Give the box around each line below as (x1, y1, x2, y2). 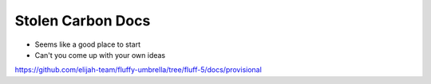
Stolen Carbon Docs (14, 12, 151, 29)
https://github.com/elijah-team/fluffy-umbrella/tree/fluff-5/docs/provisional (14, 65, 263, 74)
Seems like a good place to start (34, 40, 141, 49)
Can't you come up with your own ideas (34, 50, 166, 59)
